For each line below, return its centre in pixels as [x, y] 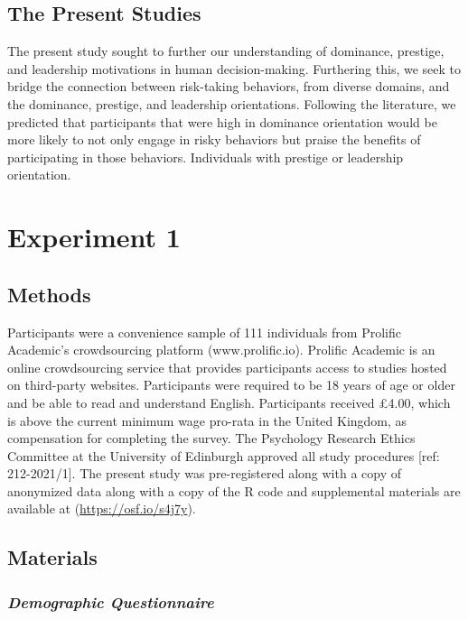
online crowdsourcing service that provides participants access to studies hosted [227, 367]
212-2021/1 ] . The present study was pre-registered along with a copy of [205, 473]
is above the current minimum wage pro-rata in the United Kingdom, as [207, 420]
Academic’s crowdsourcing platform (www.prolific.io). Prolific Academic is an [221, 350]
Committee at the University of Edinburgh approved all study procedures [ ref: [224, 455]
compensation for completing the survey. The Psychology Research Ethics [211, 438]
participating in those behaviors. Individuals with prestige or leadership [206, 157]
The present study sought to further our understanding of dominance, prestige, [226, 51]
